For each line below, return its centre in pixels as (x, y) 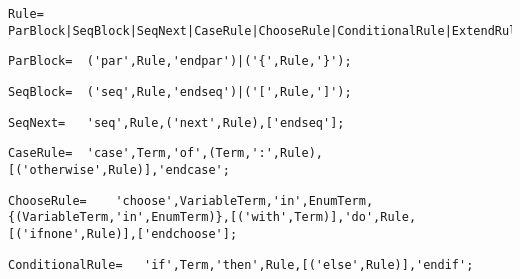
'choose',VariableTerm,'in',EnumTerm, (244, 200)
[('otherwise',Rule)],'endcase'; (119, 169)
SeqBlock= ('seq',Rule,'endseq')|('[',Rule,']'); (180, 91)
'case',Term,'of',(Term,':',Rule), (204, 153)
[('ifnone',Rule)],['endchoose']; (123, 233)
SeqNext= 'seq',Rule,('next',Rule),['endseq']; (176, 122)
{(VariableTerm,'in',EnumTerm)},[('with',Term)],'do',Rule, (212, 217)
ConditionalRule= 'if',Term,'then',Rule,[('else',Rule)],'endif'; (241, 264)
